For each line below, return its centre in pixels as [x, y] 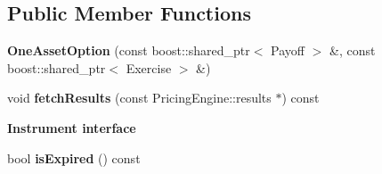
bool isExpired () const [74, 157]
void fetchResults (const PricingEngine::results [139, 98]
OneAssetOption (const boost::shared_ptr [129, 50]
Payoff [288, 50]
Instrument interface [72, 127]
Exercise [149, 67]
